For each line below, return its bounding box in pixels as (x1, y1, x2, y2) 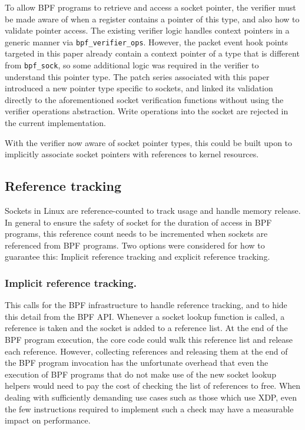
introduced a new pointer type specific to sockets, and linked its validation (5, 82, 273, 94)
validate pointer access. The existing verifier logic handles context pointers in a (5, 24, 290, 37)
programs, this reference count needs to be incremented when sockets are (5, 227, 268, 240)
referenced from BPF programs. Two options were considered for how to (5, 239, 265, 251)
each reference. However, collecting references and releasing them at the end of (5, 345, 288, 357)
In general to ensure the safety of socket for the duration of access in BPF (5, 216, 272, 228)
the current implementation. (5, 117, 106, 129)
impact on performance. (5, 414, 91, 426)
